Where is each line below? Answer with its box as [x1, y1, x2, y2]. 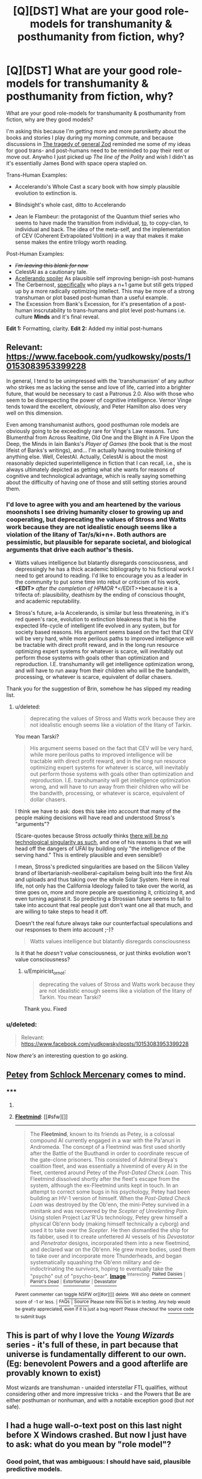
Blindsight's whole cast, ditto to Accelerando [14, 201, 126, 208]
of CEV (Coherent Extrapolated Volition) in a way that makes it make [14, 232, 183, 239]
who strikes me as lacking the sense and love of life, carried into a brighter [6, 383, 191, 390]
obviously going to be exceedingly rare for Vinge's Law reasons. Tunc [6, 427, 179, 434]
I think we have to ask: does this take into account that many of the [14, 807, 181, 815]
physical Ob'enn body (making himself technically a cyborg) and [29, 1220, 190, 1227]
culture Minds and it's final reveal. [14, 313, 100, 320]
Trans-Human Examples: [6, 171, 68, 179]
